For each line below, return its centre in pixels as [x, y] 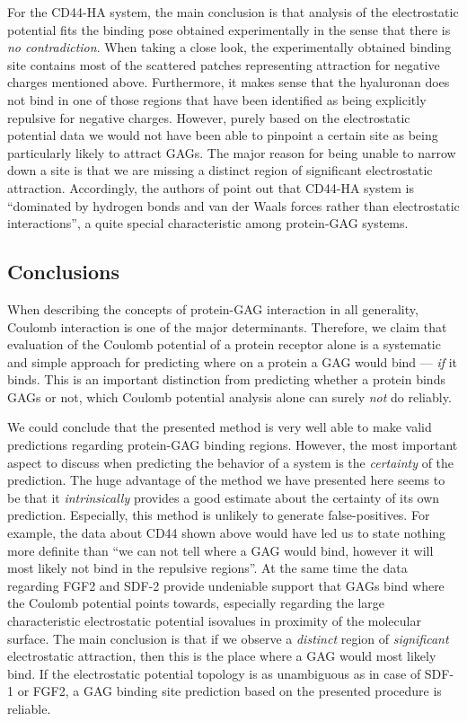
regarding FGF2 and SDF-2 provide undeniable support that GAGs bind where [226, 585]
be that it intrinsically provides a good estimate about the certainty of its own [224, 497]
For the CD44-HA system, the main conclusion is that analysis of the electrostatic [233, 12]
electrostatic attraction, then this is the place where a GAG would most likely [222, 656]
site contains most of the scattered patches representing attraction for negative [224, 64]
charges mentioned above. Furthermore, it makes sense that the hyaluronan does [229, 82]
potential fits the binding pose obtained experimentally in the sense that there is [229, 29]
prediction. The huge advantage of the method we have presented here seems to [226, 480]
